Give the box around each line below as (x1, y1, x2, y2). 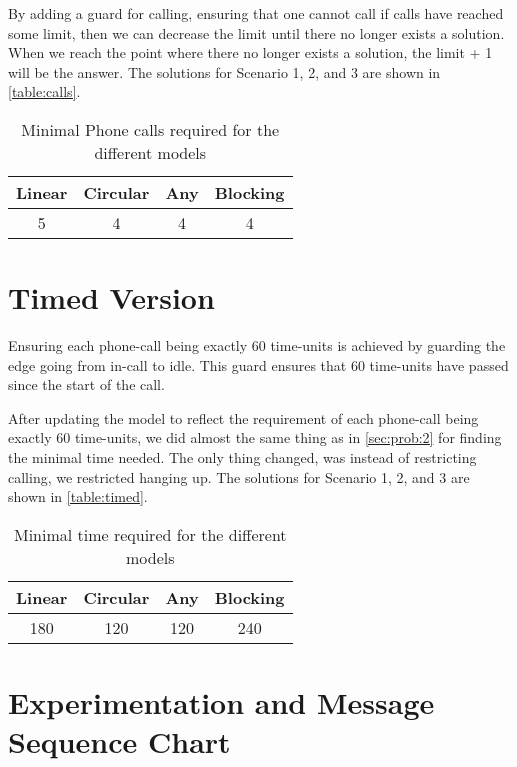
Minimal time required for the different (13, 522, 287, 546)
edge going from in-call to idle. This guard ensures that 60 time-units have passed (8, 354, 509, 375)
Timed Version (8, 277, 215, 318)
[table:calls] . (8, 81, 81, 102)
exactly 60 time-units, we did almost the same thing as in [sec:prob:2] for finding (8, 427, 502, 448)
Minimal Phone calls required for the (21, 117, 280, 141)
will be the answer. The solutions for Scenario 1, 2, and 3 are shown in (8, 61, 441, 82)
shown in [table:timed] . (8, 486, 148, 507)
